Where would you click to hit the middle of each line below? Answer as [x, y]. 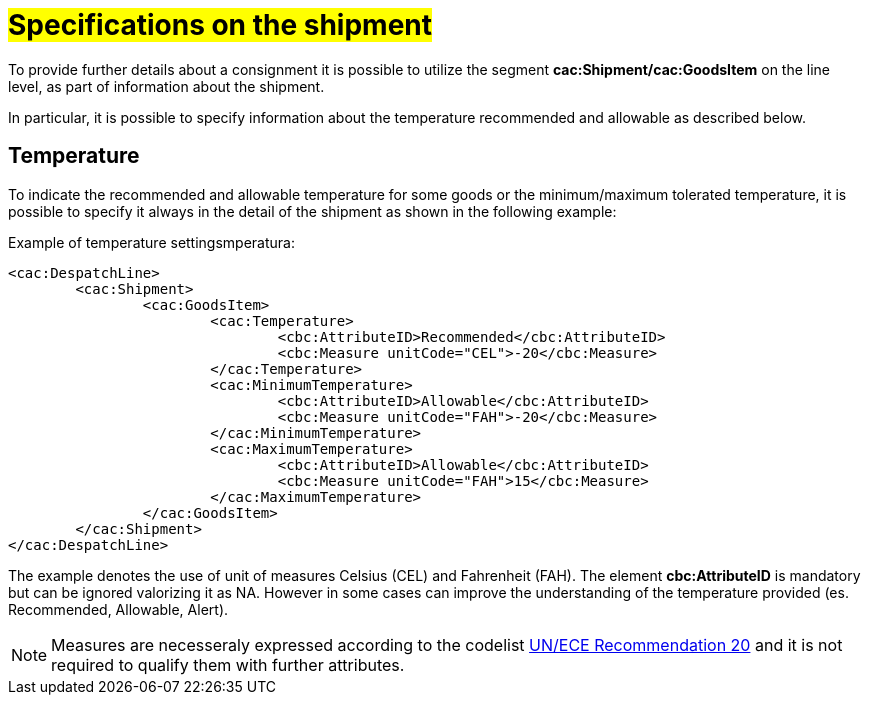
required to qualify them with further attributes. [228, 664]
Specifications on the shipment [220, 25]
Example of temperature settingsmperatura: [151, 242]
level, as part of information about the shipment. [166, 86]
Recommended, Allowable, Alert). [118, 609]
